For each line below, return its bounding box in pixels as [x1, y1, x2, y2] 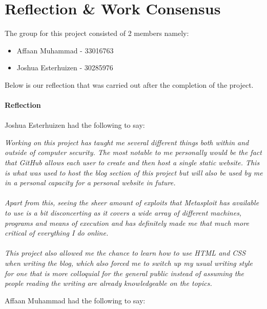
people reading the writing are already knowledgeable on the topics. [5, 278, 212, 288]
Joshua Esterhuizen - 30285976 [16, 62, 113, 73]
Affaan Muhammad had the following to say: [5, 295, 146, 305]
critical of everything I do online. [5, 227, 109, 238]
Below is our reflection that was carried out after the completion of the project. [5, 79, 254, 90]
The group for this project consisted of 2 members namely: [5, 28, 189, 38]
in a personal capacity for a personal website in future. [5, 177, 176, 188]
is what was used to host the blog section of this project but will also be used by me [5, 167, 263, 178]
